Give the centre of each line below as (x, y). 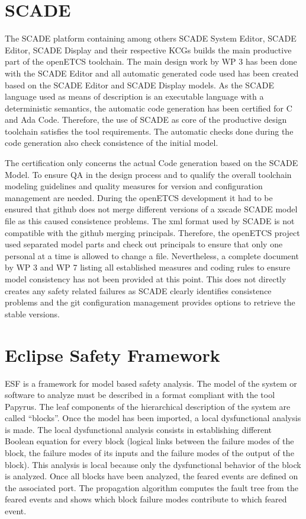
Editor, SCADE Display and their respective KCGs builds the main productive (148, 50)
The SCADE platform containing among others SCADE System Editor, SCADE (151, 38)
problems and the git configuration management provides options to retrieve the (150, 302)
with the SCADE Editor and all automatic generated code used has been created (152, 73)
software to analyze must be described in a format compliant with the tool (140, 395)
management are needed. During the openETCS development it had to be (139, 197)
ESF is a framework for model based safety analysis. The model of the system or (151, 383)
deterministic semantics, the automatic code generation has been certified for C (149, 108)
